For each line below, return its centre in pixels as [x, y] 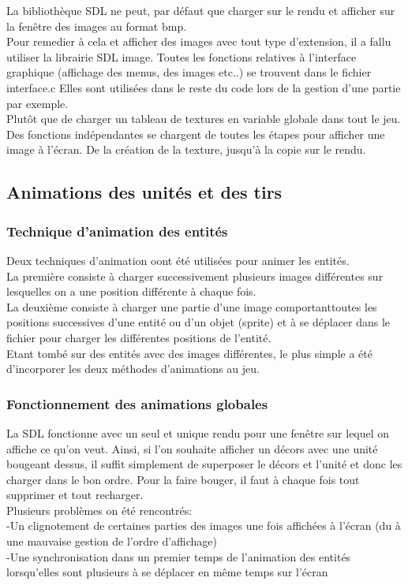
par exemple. [37, 103]
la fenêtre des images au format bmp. [97, 26]
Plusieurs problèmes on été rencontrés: [99, 510]
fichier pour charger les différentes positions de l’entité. [139, 337]
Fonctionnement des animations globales [137, 403]
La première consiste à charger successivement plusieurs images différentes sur [195, 276]
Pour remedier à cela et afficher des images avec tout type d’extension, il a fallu [199, 41]
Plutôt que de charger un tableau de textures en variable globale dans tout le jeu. [204, 119]
